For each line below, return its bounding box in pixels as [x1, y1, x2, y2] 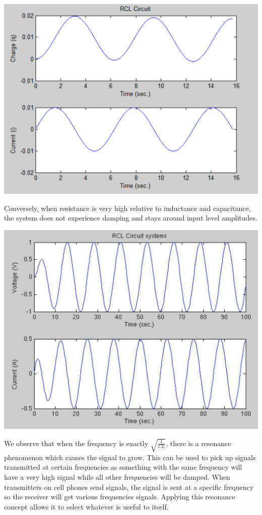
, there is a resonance [166, 437, 231, 448]
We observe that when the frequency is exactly [4, 437, 149, 448]
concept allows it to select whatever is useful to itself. [4, 501, 169, 511]
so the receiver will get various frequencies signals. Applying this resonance [4, 491, 235, 502]
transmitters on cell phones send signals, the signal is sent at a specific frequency [4, 481, 254, 492]
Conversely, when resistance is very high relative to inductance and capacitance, [4, 202, 251, 213]
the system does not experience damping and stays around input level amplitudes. [4, 212, 257, 223]
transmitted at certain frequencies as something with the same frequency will [4, 462, 242, 472]
